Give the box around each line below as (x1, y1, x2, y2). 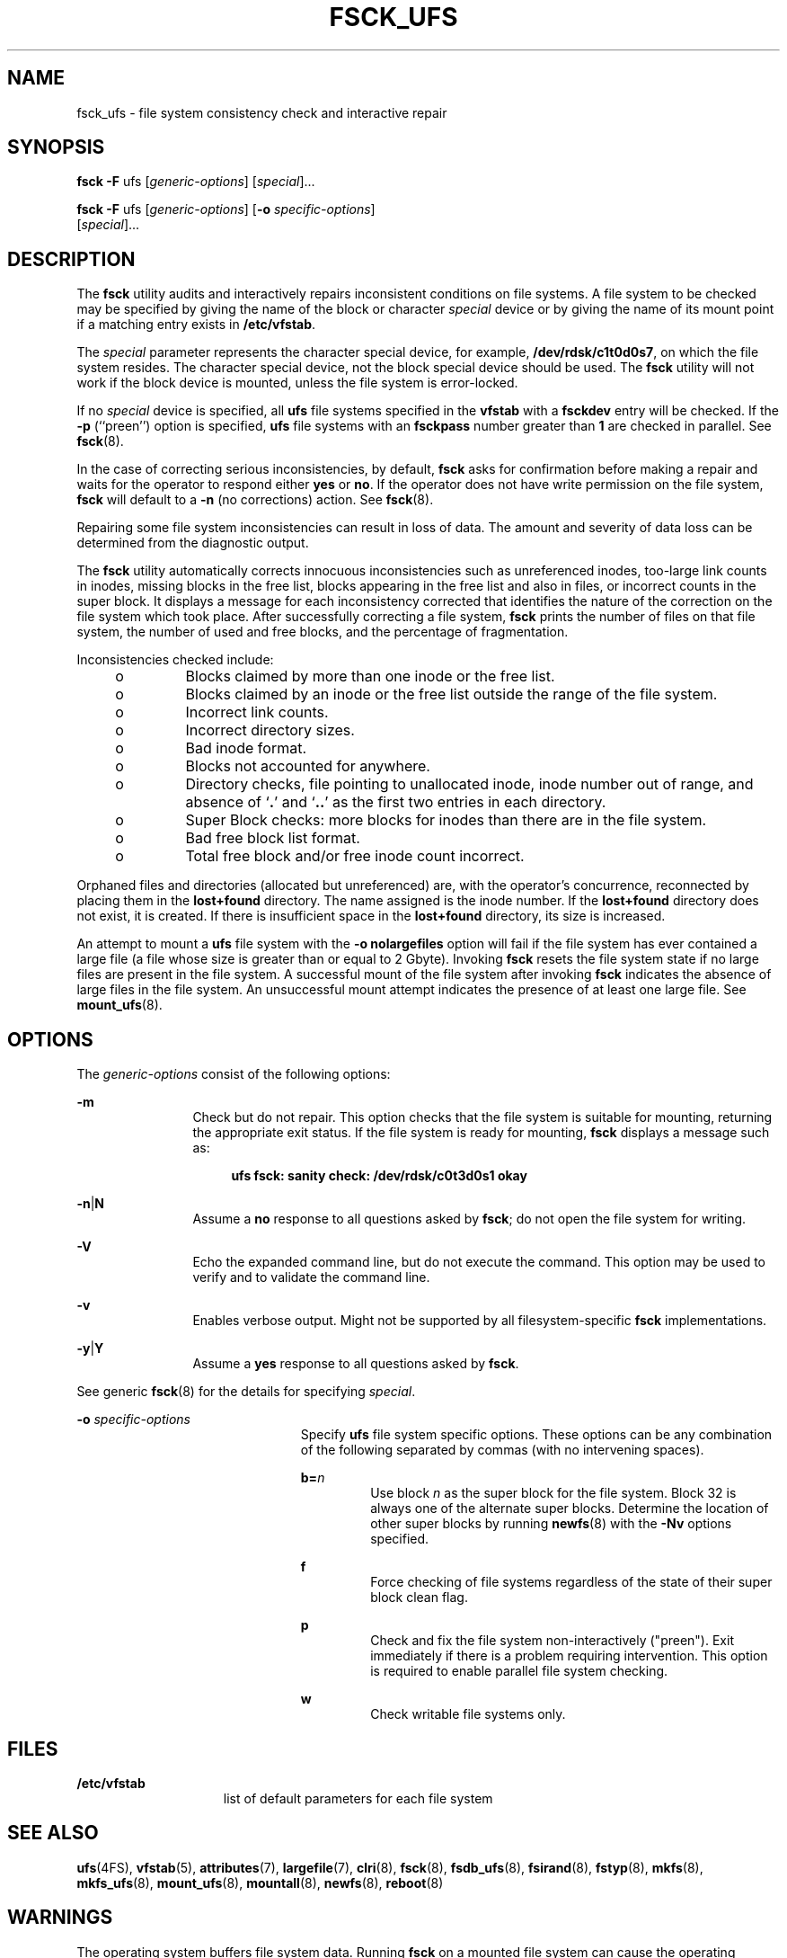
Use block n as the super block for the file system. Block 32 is (370, 1485, 737, 1501)
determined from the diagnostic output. (76, 535, 309, 551)
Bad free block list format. (185, 829, 360, 848)
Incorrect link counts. (185, 703, 329, 722)
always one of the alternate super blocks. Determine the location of (370, 1500, 769, 1517)
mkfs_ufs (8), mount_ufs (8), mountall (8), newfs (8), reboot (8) (76, 1874, 444, 1891)
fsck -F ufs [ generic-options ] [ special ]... (76, 174, 315, 190)
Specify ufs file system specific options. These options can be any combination (300, 1427, 773, 1443)
